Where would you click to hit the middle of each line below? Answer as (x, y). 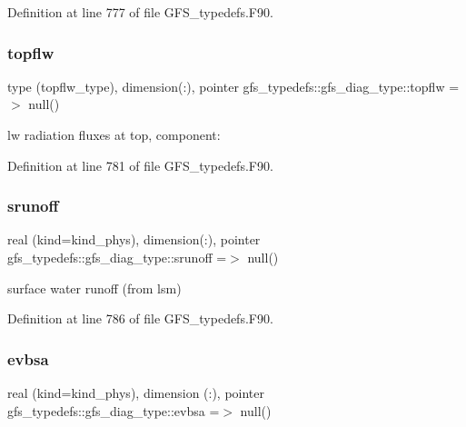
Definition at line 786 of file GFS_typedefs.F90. (140, 318)
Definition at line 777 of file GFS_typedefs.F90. (140, 12)
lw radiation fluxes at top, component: (114, 134)
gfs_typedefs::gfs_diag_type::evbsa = (114, 410)
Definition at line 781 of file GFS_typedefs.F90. (140, 165)
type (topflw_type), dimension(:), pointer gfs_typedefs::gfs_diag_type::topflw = (233, 86)
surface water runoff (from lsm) (94, 288)
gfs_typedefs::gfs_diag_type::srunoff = (117, 257)
